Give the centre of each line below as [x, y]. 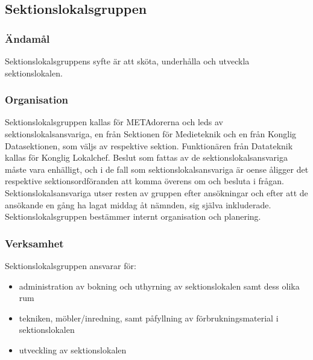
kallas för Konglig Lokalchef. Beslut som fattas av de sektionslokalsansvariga [146, 157]
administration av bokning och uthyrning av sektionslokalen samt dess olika [159, 286]
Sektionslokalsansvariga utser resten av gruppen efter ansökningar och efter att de [156, 192]
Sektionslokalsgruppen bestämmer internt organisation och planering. [133, 216]
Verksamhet [34, 243]
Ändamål [27, 38]
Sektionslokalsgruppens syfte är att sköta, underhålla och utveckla [127, 61]
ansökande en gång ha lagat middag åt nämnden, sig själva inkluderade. [138, 204]
